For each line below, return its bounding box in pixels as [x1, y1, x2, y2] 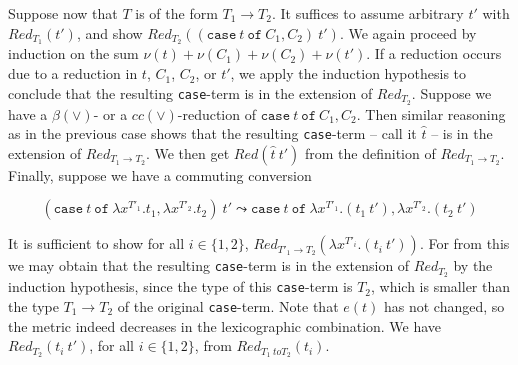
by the [453, 255, 493, 276]
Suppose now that [8, 3, 118, 23]
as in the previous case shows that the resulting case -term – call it [8, 123, 417, 144]
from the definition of [304, 142, 436, 163]
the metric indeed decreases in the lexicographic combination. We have [8, 315, 442, 336]
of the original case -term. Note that [117, 295, 339, 316]
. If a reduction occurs [366, 43, 502, 64]
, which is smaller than [371, 276, 511, 297]
